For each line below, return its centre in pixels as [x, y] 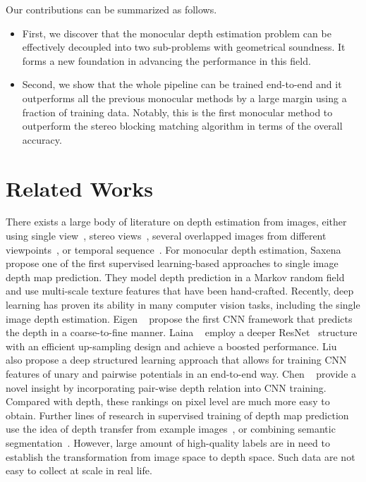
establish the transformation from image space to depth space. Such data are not [181, 456]
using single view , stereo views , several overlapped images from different [166, 236]
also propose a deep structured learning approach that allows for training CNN [176, 360]
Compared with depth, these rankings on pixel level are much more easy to [168, 401]
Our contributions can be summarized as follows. [111, 9]
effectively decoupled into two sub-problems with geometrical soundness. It [184, 47]
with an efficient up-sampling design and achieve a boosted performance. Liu [171, 346]
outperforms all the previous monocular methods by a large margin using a [184, 98]
